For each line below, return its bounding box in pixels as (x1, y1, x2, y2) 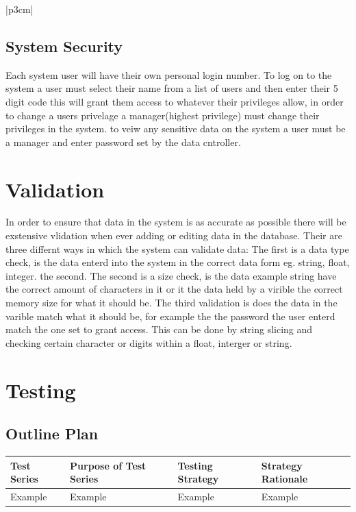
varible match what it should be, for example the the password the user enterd (5, 308, 335, 323)
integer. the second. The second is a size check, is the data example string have (5, 268, 337, 282)
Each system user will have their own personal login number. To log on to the (5, 67, 332, 82)
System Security (5, 35, 123, 56)
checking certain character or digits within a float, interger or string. (5, 335, 292, 350)
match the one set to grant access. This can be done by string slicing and (5, 322, 313, 337)
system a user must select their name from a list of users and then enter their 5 (5, 81, 338, 95)
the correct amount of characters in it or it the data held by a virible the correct (5, 282, 343, 296)
